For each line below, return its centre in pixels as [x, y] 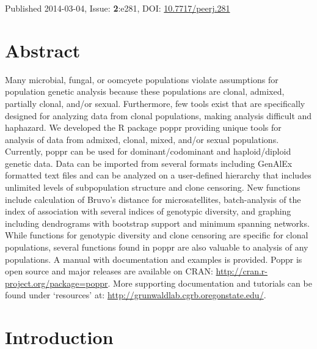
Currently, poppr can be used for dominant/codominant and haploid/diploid [148, 151]
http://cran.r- [242, 271]
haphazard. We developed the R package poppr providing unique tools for [143, 127]
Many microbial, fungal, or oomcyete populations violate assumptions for [142, 79]
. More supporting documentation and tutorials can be [210, 283]
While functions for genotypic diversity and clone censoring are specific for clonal [157, 235]
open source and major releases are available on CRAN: [109, 271]
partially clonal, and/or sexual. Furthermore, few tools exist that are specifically [155, 103]
